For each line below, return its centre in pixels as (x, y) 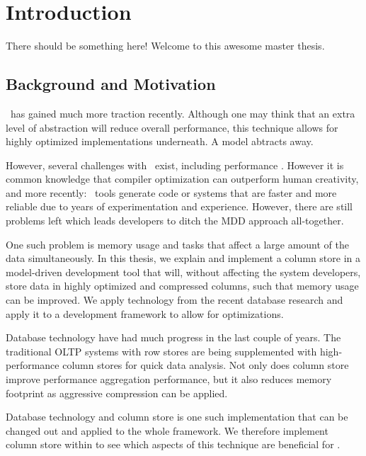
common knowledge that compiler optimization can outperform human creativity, (182, 179)
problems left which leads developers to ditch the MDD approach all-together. (175, 221)
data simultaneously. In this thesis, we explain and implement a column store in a (183, 258)
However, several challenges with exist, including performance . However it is (175, 165)
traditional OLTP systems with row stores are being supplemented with (161, 351)
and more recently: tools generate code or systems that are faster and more (171, 192)
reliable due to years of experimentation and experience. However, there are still (179, 206)
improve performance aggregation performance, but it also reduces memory (169, 379)
